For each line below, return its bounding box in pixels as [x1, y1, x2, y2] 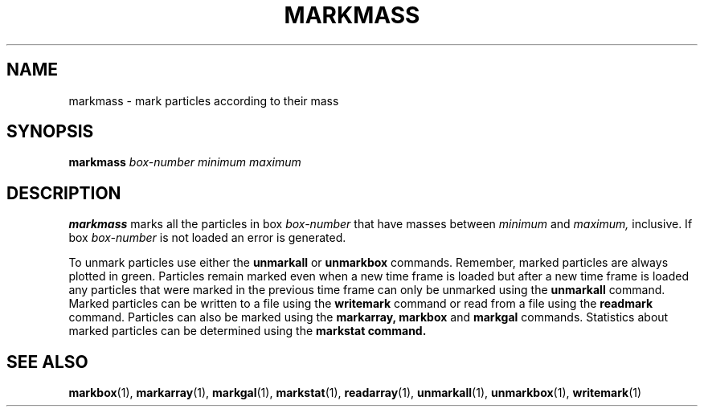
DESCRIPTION [6, 182, 121, 203]
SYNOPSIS [6, 121, 94, 142]
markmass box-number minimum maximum [68, 155, 301, 170]
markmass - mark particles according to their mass [68, 93, 339, 108]
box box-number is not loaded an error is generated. [68, 231, 346, 245]
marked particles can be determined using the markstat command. [68, 324, 427, 338]
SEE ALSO [6, 351, 88, 372]
